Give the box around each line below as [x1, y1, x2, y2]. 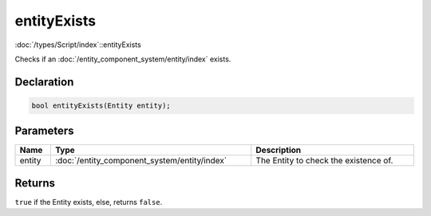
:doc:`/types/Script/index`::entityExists [14, 40, 141, 49]
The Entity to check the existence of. [255, 155, 393, 167]
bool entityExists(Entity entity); [31, 100, 171, 110]
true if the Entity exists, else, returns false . [14, 197, 163, 206]
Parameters [14, 124, 74, 138]
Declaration [14, 75, 74, 88]
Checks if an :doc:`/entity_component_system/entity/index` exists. [14, 54, 231, 64]
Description [255, 144, 302, 155]
